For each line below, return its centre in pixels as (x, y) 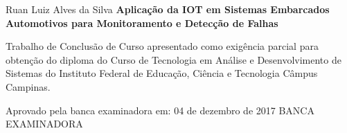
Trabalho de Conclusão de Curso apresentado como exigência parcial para (162, 46)
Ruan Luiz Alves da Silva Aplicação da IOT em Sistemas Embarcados (168, 9)
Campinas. (28, 86)
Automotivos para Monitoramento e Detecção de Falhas (142, 23)
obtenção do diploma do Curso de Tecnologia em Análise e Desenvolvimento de (173, 59)
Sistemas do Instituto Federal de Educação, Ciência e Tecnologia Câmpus (162, 73)
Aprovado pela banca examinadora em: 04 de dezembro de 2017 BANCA (160, 110)
